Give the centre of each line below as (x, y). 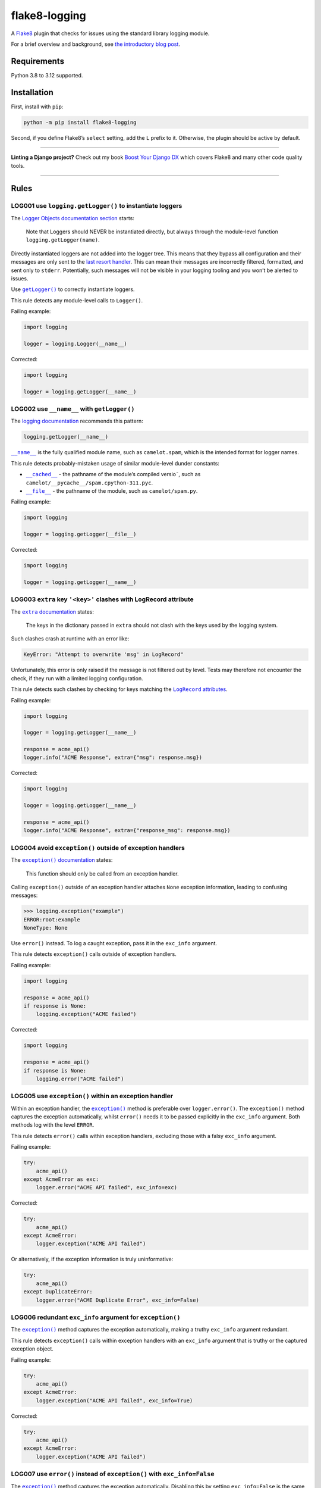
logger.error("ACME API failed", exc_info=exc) (107, 1188)
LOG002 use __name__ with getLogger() (73, 409)
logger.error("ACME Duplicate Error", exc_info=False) (117, 1300)
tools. (18, 165)
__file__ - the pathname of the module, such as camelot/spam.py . (112, 490)
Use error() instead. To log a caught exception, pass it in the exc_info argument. (114, 943)
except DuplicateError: (58, 1292)
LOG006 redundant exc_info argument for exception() (96, 1317)
